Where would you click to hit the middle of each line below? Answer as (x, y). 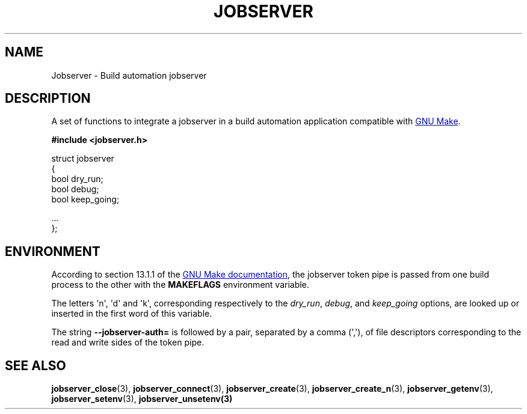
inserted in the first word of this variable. (132, 314)
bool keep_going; (85, 199)
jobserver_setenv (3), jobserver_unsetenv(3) (142, 399)
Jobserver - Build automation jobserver (129, 75)
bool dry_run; (77, 179)
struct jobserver (83, 159)
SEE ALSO (35, 365)
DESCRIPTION (48, 99)
